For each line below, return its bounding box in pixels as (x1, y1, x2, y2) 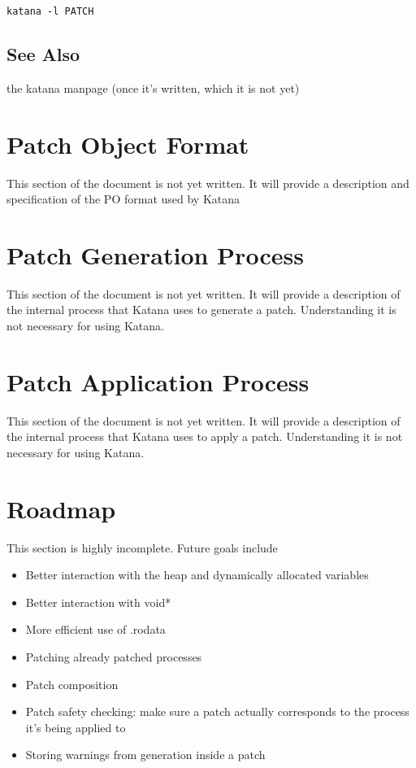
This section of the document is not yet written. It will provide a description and (6, 174, 409, 191)
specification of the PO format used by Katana (6, 190, 240, 207)
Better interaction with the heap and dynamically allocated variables (25, 566, 369, 583)
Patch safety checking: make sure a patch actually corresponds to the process (25, 703, 409, 720)
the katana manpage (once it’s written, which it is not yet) (6, 79, 300, 96)
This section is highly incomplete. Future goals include (6, 539, 278, 556)
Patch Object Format (6, 127, 249, 160)
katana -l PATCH (6, 6, 94, 17)
